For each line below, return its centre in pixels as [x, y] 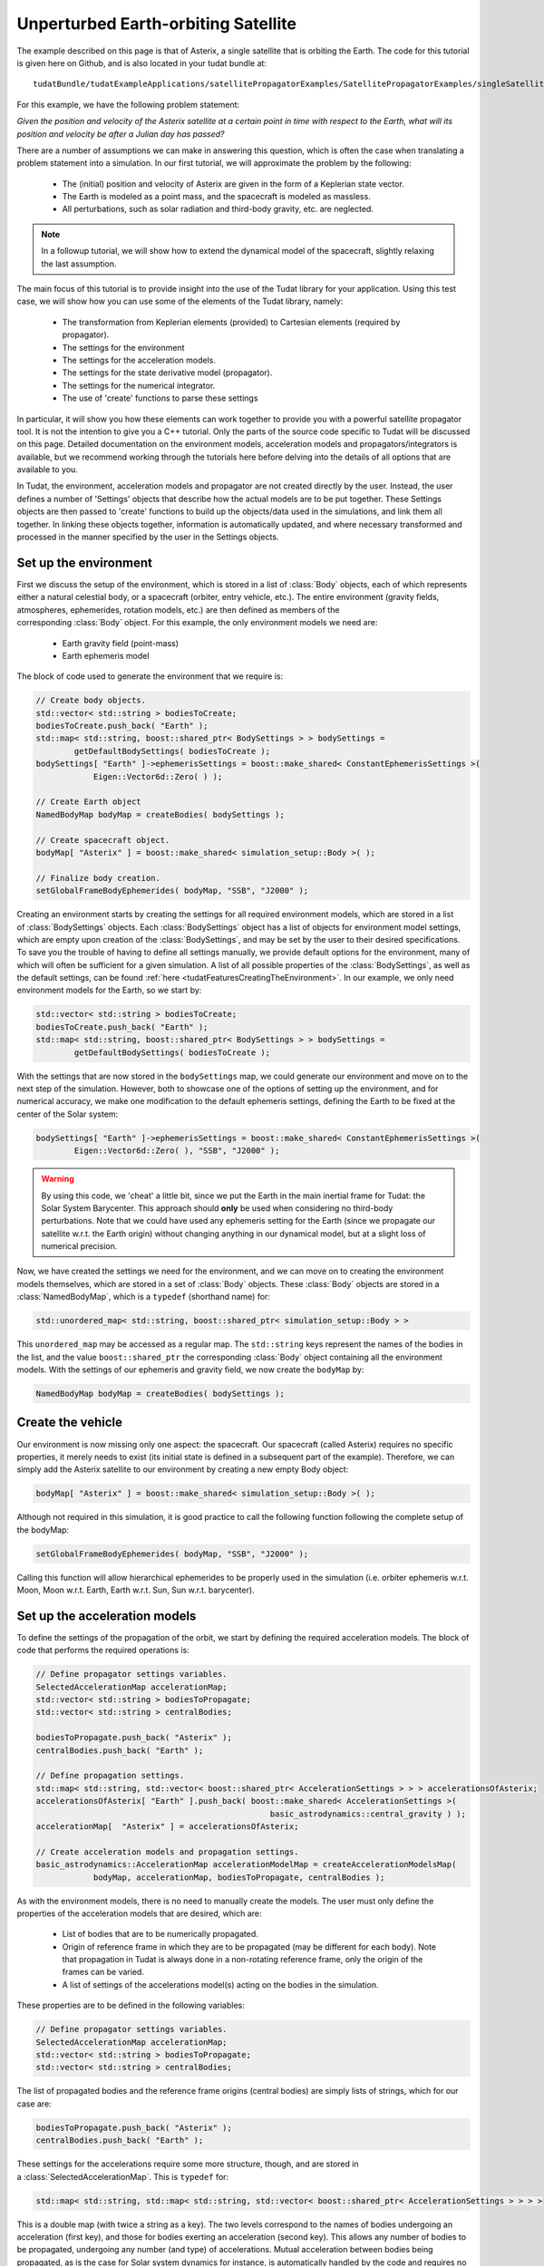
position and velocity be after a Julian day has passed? [121, 134]
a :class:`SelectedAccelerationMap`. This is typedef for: [123, 2176]
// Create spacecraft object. [103, 840]
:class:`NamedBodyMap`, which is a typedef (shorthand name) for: [144, 1297]
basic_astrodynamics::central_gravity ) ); [368, 1814]
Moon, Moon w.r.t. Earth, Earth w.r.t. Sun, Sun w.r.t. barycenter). [136, 1590]
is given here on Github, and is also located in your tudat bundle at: [142, 63]
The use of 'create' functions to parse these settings [160, 398]
